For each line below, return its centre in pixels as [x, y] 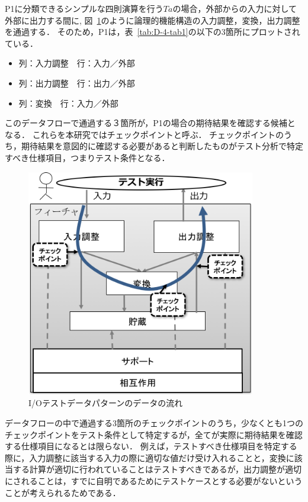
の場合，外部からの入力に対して [235, 8]
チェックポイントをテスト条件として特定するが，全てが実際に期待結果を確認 [154, 434]
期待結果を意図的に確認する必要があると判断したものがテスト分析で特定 [162, 146]
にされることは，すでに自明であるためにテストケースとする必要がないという [154, 481]
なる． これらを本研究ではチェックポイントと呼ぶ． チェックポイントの [145, 134]
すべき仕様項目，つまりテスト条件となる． [87, 157]
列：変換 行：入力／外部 [68, 103]
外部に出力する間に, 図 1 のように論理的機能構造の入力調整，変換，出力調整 [153, 20]
